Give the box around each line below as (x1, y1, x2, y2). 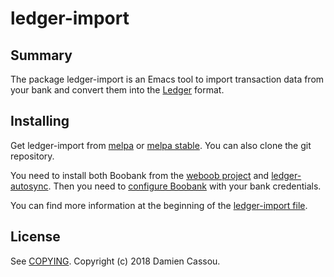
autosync (10, 180, 49, 192)
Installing (10, 113, 70, 130)
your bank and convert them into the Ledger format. (10, 84, 225, 96)
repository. (10, 150, 55, 162)
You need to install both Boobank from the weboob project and (10, 169, 270, 181)
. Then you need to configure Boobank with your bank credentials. (48, 180, 322, 192)
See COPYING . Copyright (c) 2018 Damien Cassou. (10, 255, 221, 267)
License (10, 228, 61, 246)
